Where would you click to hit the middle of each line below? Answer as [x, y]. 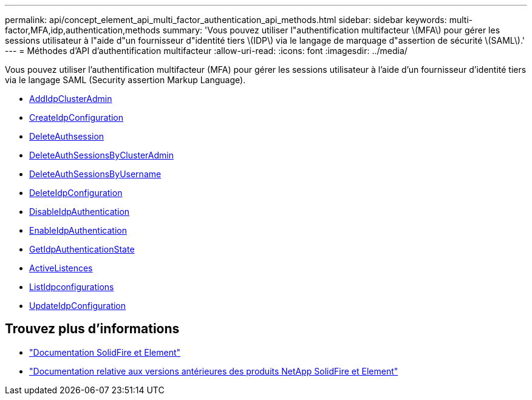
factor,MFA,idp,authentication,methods [83, 30]
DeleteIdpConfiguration [76, 193]
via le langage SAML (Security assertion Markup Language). [125, 80]
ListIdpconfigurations [72, 287]
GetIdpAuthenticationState [82, 249]
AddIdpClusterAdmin [71, 99]
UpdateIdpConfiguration [78, 306]
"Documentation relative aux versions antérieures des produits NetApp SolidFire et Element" [214, 371]
